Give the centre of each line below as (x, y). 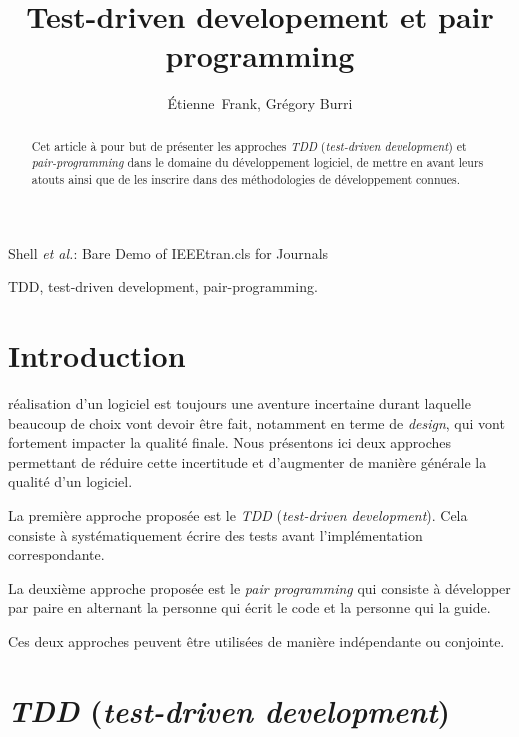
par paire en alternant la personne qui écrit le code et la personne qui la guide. (249, 607)
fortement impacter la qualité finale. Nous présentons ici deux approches (230, 442)
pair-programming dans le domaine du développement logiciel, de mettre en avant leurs (257, 162)
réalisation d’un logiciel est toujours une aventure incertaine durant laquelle (239, 402)
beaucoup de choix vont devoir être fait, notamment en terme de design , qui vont (256, 422)
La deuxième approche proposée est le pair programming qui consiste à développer (259, 587)
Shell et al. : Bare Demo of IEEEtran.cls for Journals (168, 252)
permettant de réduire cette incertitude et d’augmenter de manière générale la (247, 461)
